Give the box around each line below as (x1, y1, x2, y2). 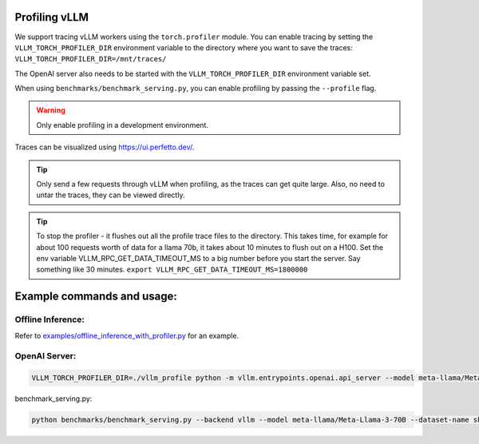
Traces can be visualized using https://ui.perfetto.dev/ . (14, 142, 195, 152)
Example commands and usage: (14, 290, 177, 303)
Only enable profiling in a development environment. (36, 120, 209, 129)
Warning (36, 105, 65, 115)
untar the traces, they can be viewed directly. (36, 190, 185, 200)
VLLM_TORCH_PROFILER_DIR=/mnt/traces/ (14, 54, 167, 64)
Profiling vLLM (14, 10, 89, 24)
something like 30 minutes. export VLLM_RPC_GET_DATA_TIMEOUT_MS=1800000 (36, 264, 308, 275)
